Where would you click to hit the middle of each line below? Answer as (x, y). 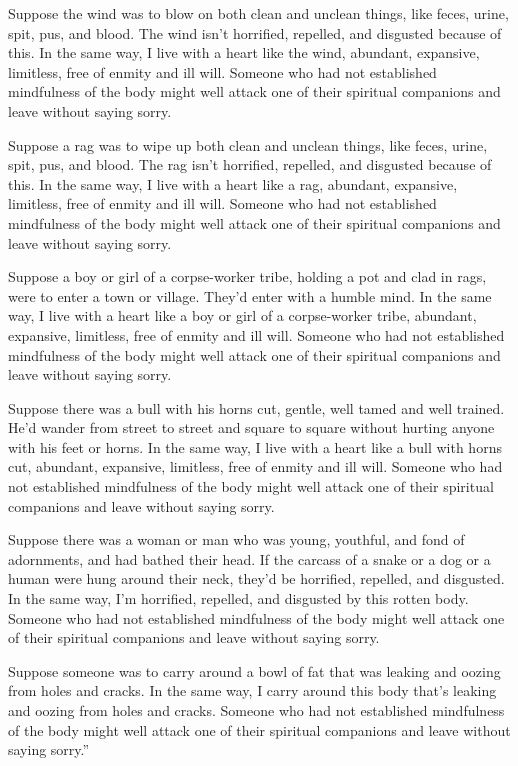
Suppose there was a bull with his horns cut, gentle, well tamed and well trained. (256, 407)
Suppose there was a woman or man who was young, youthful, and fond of (236, 539)
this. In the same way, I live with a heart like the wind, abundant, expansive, (244, 52)
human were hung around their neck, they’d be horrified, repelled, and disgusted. (256, 578)
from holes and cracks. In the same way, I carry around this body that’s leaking (252, 690)
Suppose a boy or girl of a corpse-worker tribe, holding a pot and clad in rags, (247, 276)
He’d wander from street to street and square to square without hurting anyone (251, 427)
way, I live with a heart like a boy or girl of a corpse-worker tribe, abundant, (242, 315)
